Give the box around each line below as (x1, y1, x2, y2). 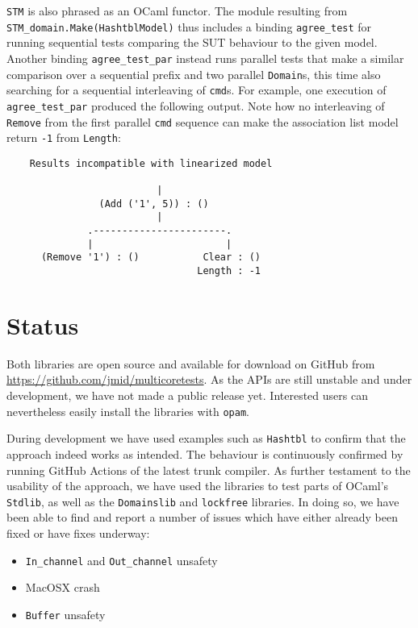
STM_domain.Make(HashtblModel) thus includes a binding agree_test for (6, 18, 372, 35)
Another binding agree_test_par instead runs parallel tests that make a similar (6, 49, 404, 66)
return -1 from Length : (6, 129, 121, 146)
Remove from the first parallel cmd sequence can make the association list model (6, 113, 399, 130)
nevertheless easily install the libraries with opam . (6, 402, 249, 419)
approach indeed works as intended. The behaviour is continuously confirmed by (6, 445, 403, 462)
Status (6, 308, 79, 341)
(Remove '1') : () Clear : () (40, 252, 261, 264)
